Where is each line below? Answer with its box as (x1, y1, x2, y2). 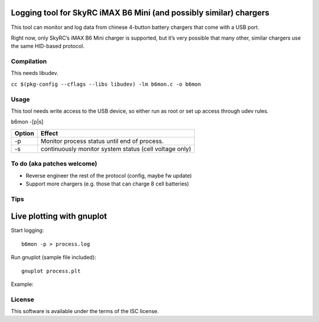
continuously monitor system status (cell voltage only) (40, 145, 191, 153)
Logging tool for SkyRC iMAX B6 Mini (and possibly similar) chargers (11, 8, 270, 18)
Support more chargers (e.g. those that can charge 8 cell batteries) (25, 180, 189, 187)
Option (14, 129, 35, 137)
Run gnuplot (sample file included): (11, 254, 97, 261)
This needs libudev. (11, 70, 58, 77)
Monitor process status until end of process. (40, 136, 164, 145)
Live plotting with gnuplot (11, 212, 108, 222)
